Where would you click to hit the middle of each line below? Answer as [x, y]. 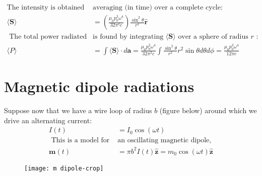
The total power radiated [48, 37]
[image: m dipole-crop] [64, 168]
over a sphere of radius [213, 37]
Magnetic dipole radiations [99, 86]
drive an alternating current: [48, 120]
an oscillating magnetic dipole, [165, 141]
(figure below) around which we [208, 110]
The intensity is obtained [46, 8]
